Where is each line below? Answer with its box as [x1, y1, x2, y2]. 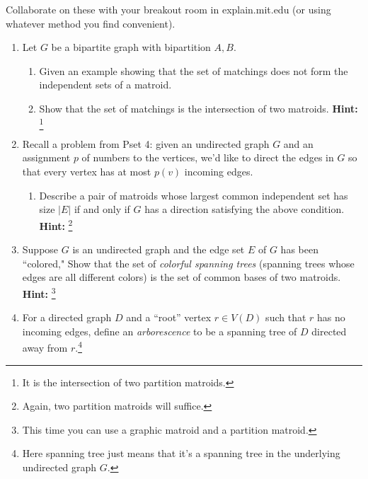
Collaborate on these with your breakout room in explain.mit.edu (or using [6, 2, 331, 16]
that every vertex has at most [22, 164, 151, 179]
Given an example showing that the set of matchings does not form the [39, 63, 348, 78]
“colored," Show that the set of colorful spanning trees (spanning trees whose [22, 255, 355, 270]
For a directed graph [22, 310, 112, 325]
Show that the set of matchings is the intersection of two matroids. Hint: [39, 100, 358, 115]
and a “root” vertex [126, 310, 212, 325]
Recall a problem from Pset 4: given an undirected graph [22, 136, 270, 151]
